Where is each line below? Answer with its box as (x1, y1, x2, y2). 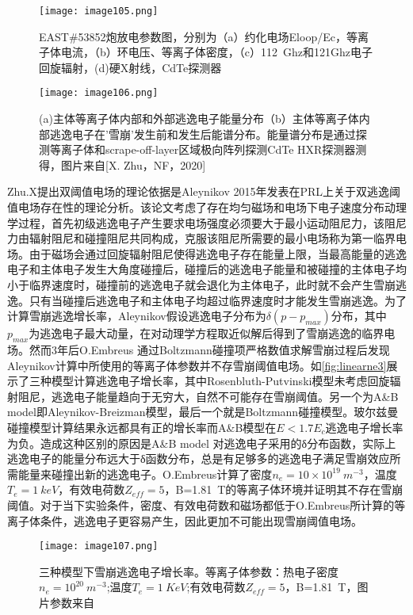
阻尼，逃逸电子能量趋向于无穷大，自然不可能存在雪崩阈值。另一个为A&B (17, 388, 399, 404)
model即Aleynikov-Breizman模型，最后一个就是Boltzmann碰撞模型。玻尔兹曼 (7, 403, 399, 420)
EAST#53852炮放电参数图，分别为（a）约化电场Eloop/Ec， (39, 28, 346, 44)
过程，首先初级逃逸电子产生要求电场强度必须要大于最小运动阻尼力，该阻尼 (17, 214, 407, 231)
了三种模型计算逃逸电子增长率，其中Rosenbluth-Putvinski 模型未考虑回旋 (17, 372, 390, 389)
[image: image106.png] (39, 87, 159, 99)
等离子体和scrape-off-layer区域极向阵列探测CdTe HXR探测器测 (49, 141, 367, 158)
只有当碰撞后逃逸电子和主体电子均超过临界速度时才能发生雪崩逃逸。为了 (29, 292, 407, 308)
